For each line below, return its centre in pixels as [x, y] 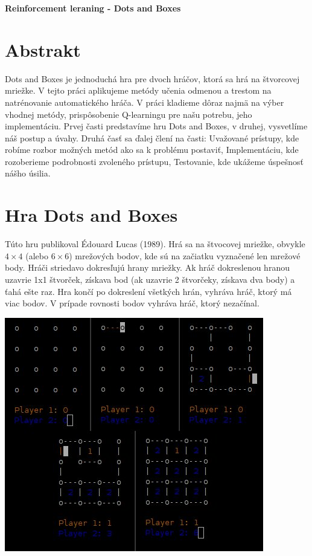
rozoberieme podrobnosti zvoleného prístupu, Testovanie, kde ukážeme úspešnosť [154, 161]
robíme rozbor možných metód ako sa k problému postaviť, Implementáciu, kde [152, 150]
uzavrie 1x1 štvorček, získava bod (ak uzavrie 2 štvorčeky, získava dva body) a [150, 279]
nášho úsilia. [28, 173]
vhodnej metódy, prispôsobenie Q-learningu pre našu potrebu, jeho [129, 114]
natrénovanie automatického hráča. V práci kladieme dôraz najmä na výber [145, 102]
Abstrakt [43, 49]
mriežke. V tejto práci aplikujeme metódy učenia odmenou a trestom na [138, 90]
